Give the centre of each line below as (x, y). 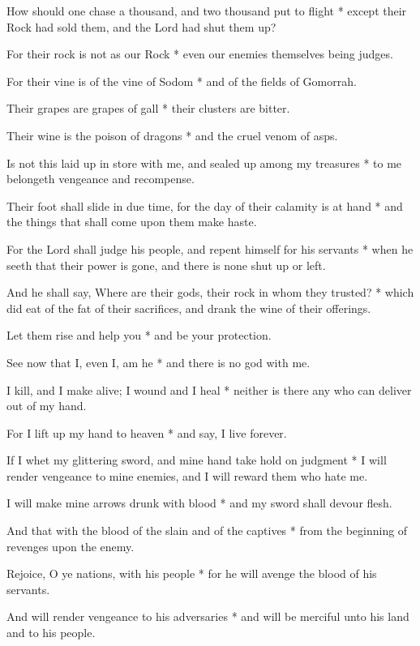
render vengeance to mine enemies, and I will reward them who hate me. (187, 475)
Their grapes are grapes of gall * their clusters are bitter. (148, 108)
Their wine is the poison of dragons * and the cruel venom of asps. (172, 135)
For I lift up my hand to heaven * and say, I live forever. (147, 432)
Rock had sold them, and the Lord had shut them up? (141, 26)
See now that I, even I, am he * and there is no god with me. (159, 362)
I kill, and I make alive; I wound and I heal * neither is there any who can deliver (209, 389)
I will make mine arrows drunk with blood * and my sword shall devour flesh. (199, 503)
